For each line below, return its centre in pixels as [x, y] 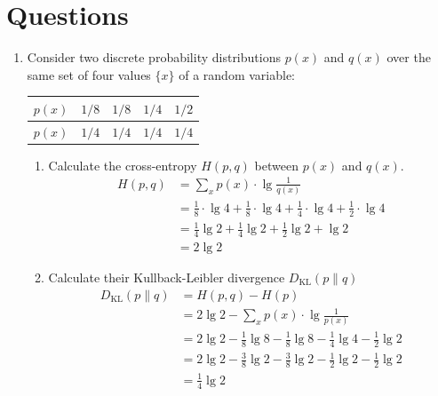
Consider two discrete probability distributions [154, 57]
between [276, 165]
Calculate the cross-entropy [123, 165]
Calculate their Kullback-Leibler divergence [167, 277]
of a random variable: [237, 74]
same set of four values [89, 74]
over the [409, 57]
